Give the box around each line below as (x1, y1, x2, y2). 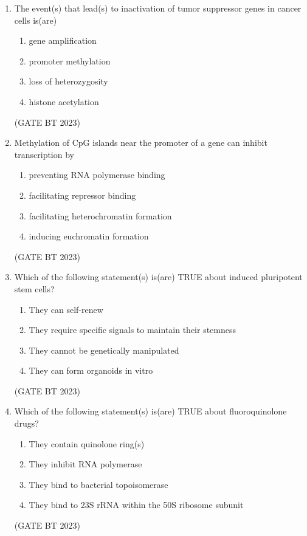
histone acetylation (29, 95, 99, 108)
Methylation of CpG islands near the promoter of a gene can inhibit (14, 136, 267, 149)
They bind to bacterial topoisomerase (29, 478, 168, 490)
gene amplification (29, 34, 97, 47)
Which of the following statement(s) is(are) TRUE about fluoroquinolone (14, 405, 287, 417)
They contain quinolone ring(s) (29, 437, 145, 450)
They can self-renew (29, 303, 103, 315)
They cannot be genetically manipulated (29, 343, 179, 356)
